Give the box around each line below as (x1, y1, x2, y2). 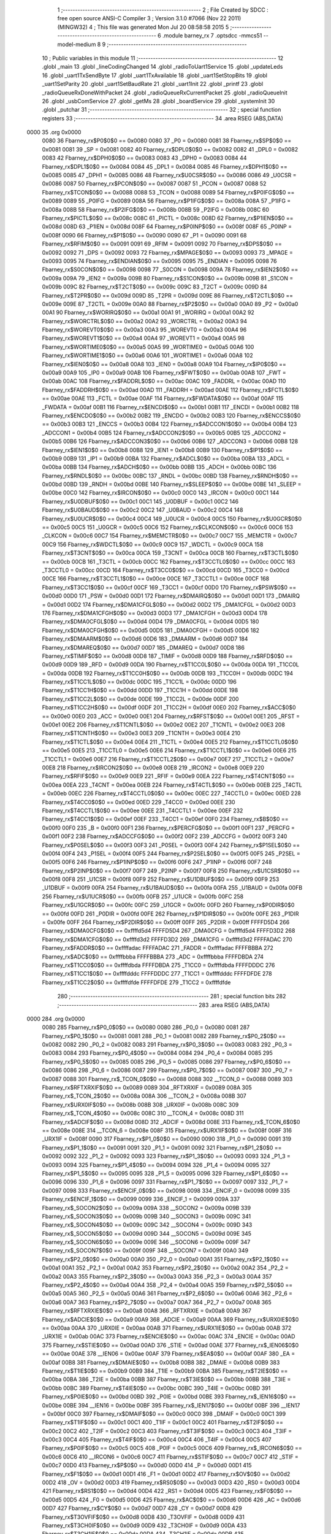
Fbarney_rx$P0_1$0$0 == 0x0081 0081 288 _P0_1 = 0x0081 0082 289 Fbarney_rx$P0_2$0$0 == (42, 1032, 286, 1039)
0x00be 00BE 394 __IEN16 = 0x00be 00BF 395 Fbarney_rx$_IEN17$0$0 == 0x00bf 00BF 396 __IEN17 (42, 1401, 300, 1409)
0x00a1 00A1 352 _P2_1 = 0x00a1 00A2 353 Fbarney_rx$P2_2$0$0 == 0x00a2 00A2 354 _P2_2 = (42, 1264, 289, 1271)
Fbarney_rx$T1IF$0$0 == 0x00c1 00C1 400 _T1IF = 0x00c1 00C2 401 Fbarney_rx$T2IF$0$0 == (42, 1419, 283, 1426)
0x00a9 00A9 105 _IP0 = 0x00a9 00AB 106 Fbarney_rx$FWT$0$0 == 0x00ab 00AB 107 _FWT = (42, 369, 286, 377)
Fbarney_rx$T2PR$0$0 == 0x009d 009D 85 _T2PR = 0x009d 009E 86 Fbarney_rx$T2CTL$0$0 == (42, 291, 294, 299)
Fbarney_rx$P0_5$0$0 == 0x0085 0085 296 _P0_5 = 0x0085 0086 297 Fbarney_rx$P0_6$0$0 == (42, 1058, 291, 1065)
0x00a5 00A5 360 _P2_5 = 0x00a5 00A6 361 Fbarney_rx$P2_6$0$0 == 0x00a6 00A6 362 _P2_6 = (42, 1290, 293, 1297)
